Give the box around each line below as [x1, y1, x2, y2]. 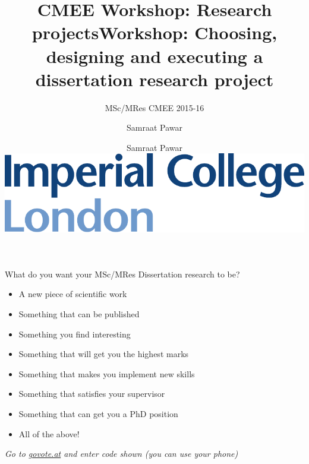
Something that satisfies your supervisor [18, 387, 165, 400]
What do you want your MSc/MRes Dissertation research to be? [5, 267, 240, 280]
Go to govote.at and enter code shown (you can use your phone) [5, 447, 238, 460]
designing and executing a [46, 43, 263, 68]
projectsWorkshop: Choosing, [31, 20, 278, 45]
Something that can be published [18, 307, 140, 320]
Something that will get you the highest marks [18, 348, 189, 360]
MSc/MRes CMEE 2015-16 [105, 101, 204, 113]
